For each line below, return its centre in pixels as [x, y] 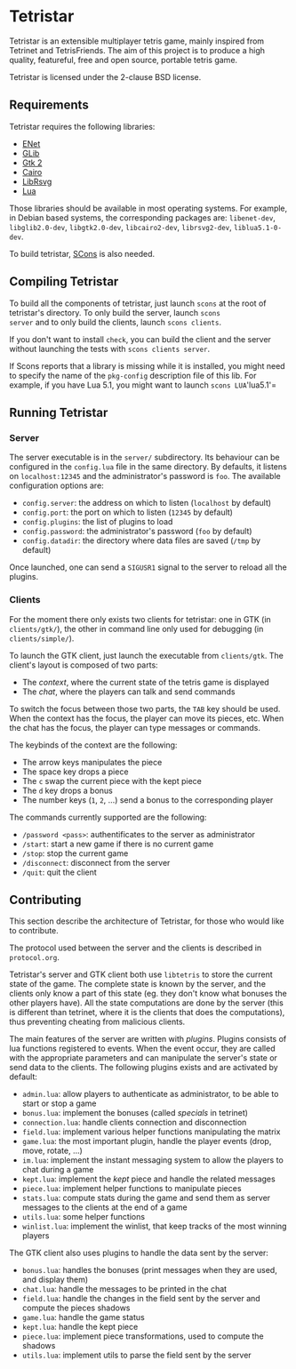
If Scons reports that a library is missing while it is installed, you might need [148, 365]
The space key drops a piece [75, 772]
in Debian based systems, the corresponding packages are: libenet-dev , [142, 217]
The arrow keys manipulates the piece [92, 762]
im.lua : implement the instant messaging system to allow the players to [153, 1160]
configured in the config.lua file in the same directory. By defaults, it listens [148, 467]
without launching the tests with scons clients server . [110, 348]
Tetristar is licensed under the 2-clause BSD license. [105, 76]
